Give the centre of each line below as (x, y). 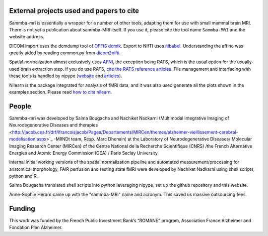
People (20, 106)
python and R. (24, 176)
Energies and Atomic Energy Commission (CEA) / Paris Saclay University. (84, 153)
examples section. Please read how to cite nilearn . (61, 92)
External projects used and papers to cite (74, 11)
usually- (245, 62)
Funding (22, 208)
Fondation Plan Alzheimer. (36, 228)
